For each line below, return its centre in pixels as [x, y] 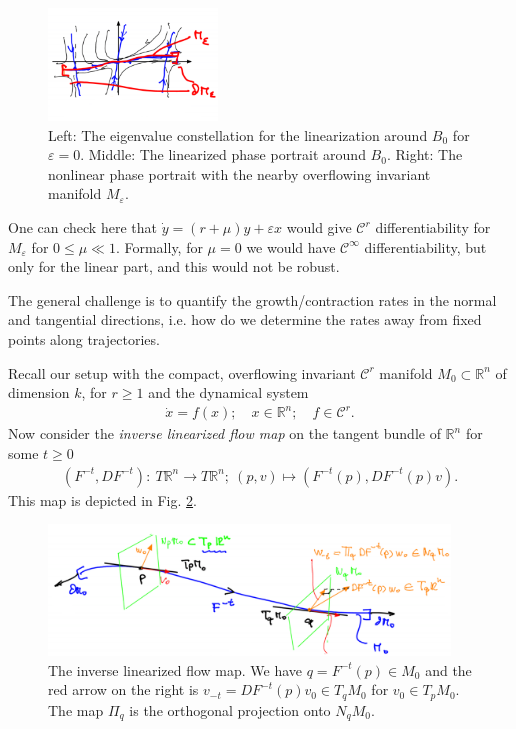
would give [319, 227]
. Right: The [424, 154]
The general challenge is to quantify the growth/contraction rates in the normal [252, 299]
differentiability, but [425, 246]
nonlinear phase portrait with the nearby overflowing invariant [239, 173]
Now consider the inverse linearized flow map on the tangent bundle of [224, 433]
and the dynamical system [228, 392]
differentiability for [433, 227]
